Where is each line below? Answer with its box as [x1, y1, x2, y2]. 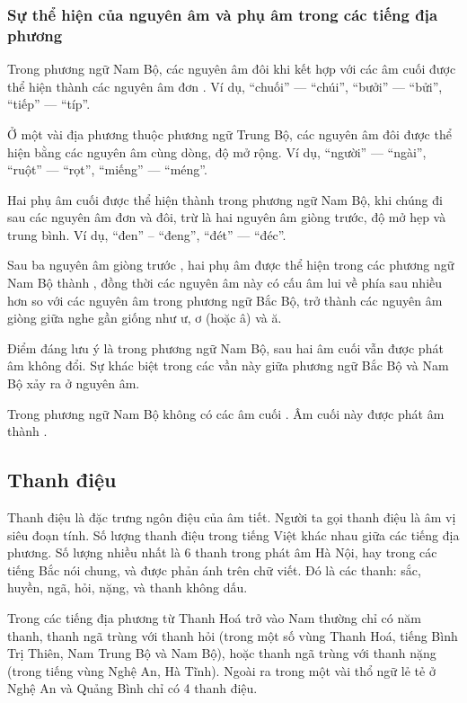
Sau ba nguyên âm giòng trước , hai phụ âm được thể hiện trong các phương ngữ [7, 255, 454, 274]
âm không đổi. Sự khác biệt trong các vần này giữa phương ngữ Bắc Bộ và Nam [7, 356, 449, 375]
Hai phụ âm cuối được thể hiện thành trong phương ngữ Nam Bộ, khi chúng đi [7, 190, 443, 209]
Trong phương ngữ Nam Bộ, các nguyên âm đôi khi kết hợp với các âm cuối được [7, 59, 456, 78]
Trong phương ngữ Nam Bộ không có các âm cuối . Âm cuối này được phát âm [7, 404, 445, 423]
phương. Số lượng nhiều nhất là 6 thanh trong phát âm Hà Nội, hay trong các [7, 543, 437, 562]
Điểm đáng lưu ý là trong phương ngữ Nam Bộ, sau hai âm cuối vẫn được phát [7, 338, 444, 357]
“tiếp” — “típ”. [7, 94, 91, 113]
